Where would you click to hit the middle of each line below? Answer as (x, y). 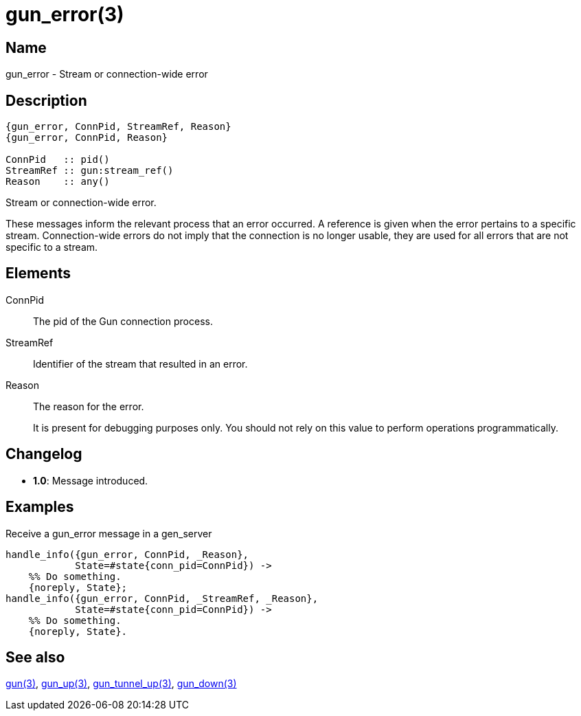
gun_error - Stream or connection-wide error (107, 74)
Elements (38, 273)
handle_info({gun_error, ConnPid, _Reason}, (127, 554)
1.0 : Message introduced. (91, 480)
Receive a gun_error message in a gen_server (109, 533)
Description (46, 100)
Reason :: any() (58, 182)
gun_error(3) (65, 14)
